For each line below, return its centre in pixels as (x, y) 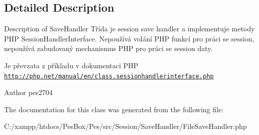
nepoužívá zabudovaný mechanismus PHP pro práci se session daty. (109, 48)
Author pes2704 (29, 92)
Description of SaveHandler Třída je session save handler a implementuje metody (129, 29)
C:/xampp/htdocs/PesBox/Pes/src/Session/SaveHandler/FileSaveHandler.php (125, 126)
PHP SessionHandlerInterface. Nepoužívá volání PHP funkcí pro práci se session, (129, 38)
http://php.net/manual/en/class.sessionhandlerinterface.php (109, 76)
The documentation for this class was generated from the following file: (114, 109)
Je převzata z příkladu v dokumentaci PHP (71, 65)
